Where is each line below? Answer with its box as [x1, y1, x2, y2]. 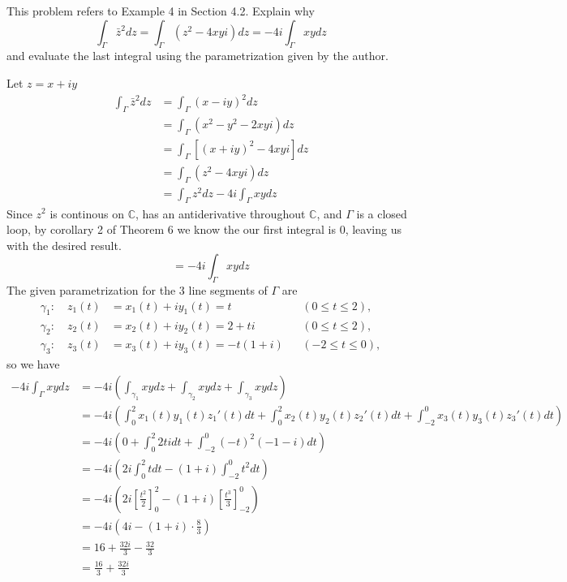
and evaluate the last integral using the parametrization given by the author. [6, 47, 389, 64]
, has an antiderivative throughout [135, 205, 306, 222]
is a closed [356, 205, 407, 222]
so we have [6, 356, 60, 373]
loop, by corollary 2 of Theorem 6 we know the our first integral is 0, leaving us [6, 221, 402, 238]
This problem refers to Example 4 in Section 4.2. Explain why [6, 2, 315, 19]
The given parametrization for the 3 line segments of [6, 282, 268, 299]
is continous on [49, 205, 124, 222]
